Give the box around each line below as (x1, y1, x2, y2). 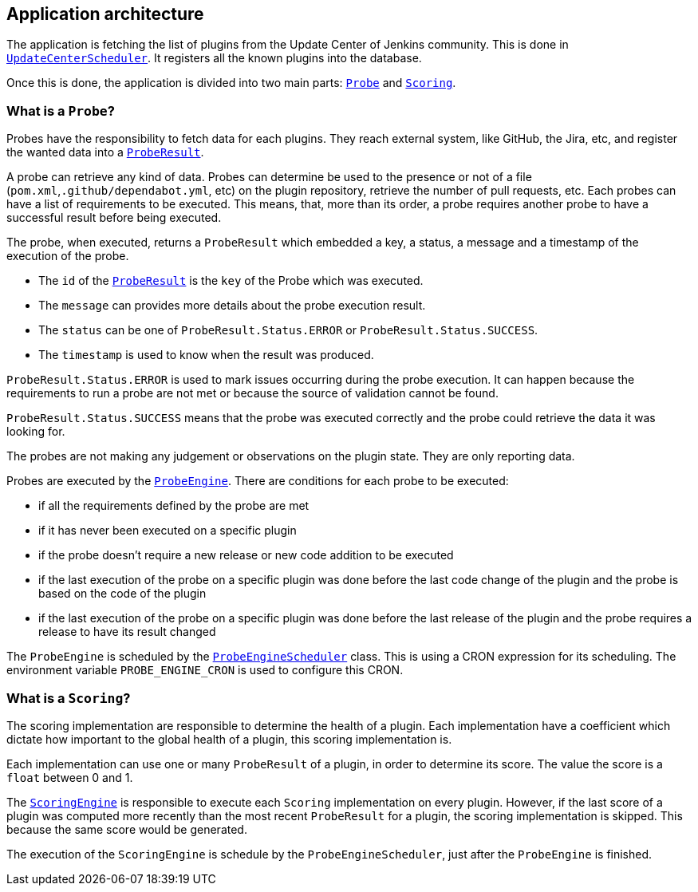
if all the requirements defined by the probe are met (38, 499, 310, 513)
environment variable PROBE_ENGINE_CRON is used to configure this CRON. (6, 663, 404, 677)
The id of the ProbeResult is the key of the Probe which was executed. (38, 274, 424, 288)
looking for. (6, 424, 65, 439)
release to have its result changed (38, 625, 216, 639)
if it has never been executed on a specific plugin (38, 523, 297, 538)
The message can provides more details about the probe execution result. (38, 298, 426, 313)
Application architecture (6, 4, 204, 24)
